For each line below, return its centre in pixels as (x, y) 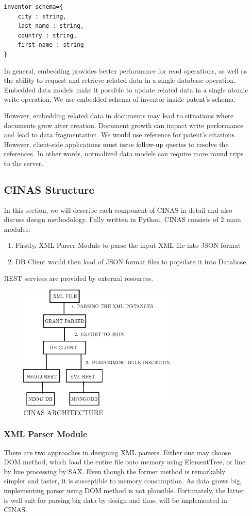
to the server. (24, 163)
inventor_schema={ (34, 7)
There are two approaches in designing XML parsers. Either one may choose (118, 452)
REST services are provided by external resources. (79, 278)
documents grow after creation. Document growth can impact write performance (124, 125)
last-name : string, (51, 26)
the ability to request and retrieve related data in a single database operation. (120, 80)
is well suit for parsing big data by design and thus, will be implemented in (116, 500)
